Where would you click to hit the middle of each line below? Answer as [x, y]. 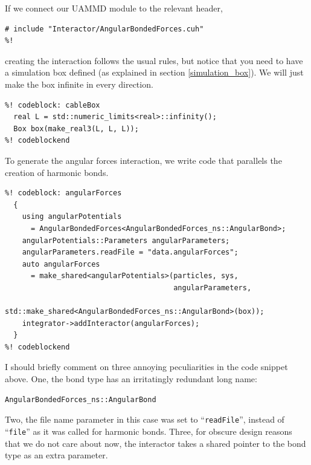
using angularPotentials [72, 217]
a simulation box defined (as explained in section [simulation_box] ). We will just [154, 72]
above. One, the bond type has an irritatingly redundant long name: [131, 379]
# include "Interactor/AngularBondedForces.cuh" [104, 29]
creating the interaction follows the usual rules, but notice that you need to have [154, 60]
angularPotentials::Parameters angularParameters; [126, 240]
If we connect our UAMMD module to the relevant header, [114, 8]
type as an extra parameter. [56, 455]
